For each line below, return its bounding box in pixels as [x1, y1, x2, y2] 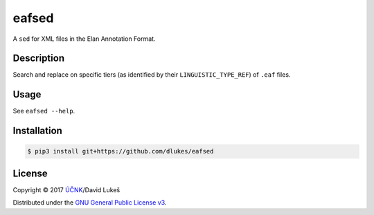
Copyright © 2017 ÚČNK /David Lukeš [12, 185, 121, 194]
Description [12, 53, 65, 64]
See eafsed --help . [12, 107, 75, 115]
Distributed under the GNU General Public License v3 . [12, 198, 167, 207]
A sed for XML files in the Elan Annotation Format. [12, 35, 156, 43]
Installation [12, 125, 62, 137]
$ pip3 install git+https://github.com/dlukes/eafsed [27, 147, 214, 156]
